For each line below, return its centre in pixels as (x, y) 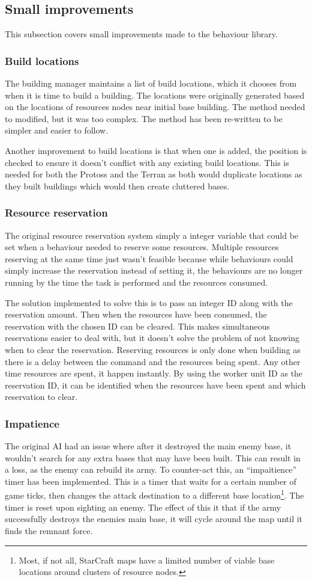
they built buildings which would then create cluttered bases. (117, 186)
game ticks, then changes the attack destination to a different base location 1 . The (154, 494)
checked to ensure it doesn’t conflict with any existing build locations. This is (147, 162)
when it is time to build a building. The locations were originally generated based (155, 95)
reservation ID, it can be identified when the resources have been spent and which (155, 385)
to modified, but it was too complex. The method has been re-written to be (144, 118)
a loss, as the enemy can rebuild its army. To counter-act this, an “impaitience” (151, 469)
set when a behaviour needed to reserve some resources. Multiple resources (142, 247)
